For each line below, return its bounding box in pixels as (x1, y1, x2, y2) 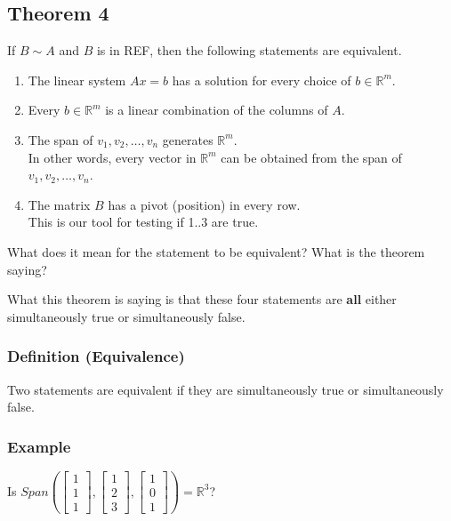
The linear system (28, 70, 126, 89)
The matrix (28, 195, 91, 213)
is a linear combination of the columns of (105, 100, 328, 119)
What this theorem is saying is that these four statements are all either (7, 290, 397, 309)
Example (7, 435, 71, 457)
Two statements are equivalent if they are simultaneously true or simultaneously (7, 380, 444, 398)
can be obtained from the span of (221, 148, 402, 166)
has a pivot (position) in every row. (108, 195, 301, 213)
